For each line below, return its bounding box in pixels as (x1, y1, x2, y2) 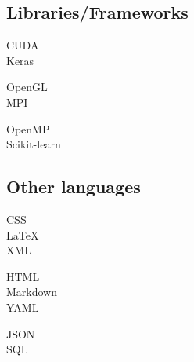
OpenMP (6, 120, 50, 137)
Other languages (6, 174, 141, 199)
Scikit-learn (6, 136, 61, 152)
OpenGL (6, 79, 48, 95)
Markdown (6, 283, 58, 300)
